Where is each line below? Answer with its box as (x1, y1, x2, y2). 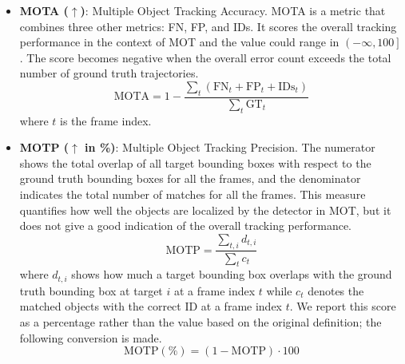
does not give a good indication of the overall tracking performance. (19, 217, 351, 234)
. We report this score (289, 298, 396, 315)
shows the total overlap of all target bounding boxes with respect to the (19, 154, 371, 171)
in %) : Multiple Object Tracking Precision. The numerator (85, 139, 375, 156)
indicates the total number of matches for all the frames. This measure (19, 185, 366, 202)
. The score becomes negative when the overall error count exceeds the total (19, 49, 391, 65)
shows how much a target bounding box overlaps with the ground (71, 266, 392, 283)
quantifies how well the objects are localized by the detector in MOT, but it (19, 201, 391, 218)
